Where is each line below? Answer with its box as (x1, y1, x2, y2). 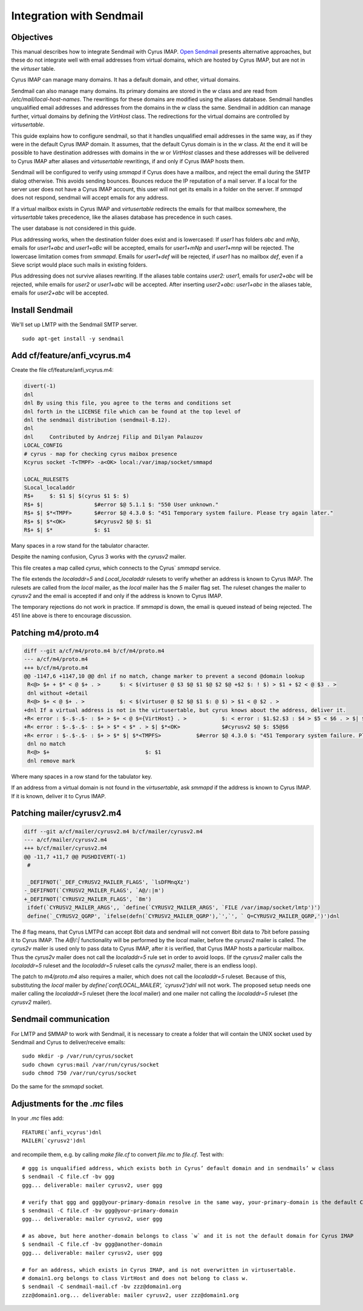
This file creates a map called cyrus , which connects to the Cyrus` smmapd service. (11, 564, 221, 571)
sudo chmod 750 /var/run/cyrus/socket (22, 1070, 137, 1076)
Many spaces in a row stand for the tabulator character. (11, 542, 149, 550)
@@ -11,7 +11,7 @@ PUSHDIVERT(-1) (24, 853, 126, 860)
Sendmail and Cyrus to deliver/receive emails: (11, 1038, 126, 1046)
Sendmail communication (11, 1014, 110, 1024)
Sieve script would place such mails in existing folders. (11, 261, 148, 268)
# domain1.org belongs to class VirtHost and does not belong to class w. (22, 1275, 249, 1282)
